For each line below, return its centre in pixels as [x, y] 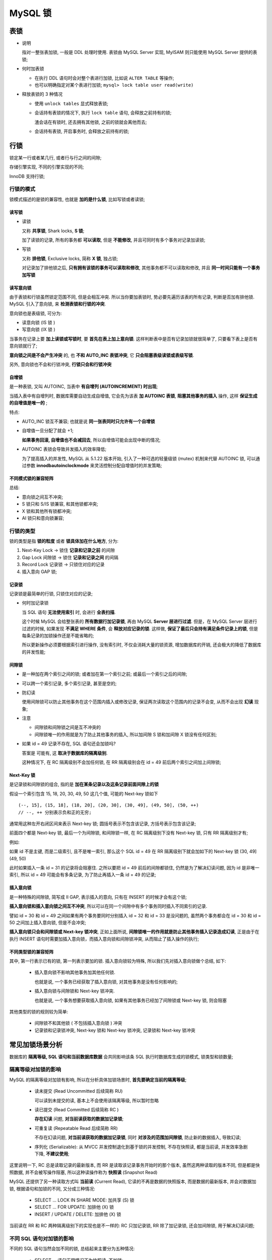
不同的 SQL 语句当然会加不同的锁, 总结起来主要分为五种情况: [72, 1249]
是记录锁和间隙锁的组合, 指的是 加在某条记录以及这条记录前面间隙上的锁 [84, 784]
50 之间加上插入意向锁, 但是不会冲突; [48, 922]
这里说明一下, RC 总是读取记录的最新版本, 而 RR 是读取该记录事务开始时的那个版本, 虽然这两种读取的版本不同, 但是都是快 [134, 1165]
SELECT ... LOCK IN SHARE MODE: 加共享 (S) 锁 [84, 1200]
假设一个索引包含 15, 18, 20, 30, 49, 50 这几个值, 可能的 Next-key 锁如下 [84, 793]
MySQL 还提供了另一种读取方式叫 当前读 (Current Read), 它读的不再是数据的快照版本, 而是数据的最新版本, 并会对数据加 [133, 1181]
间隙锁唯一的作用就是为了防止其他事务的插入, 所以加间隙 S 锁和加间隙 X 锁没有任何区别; [126, 734]
